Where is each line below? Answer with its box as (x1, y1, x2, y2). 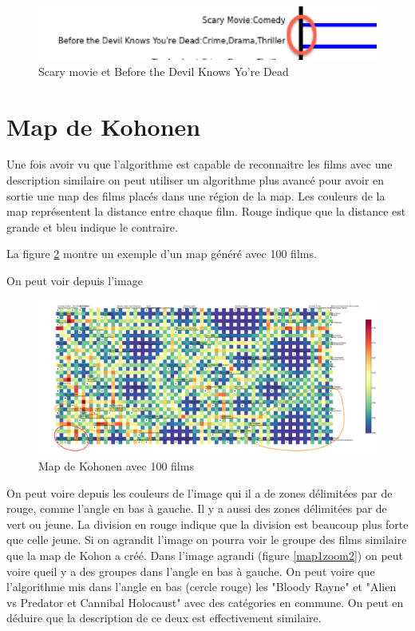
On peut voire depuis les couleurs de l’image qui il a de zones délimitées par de (6, 484, 393, 501)
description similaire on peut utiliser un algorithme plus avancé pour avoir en (6, 172, 385, 189)
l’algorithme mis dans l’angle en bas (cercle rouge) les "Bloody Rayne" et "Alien (6, 578, 397, 595)
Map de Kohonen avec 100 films (38, 457, 194, 474)
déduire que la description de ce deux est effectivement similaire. (6, 609, 322, 626)
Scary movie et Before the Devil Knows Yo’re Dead (38, 62, 289, 79)
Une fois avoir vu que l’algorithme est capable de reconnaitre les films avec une (6, 156, 393, 173)
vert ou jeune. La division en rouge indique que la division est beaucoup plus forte (6, 515, 409, 532)
